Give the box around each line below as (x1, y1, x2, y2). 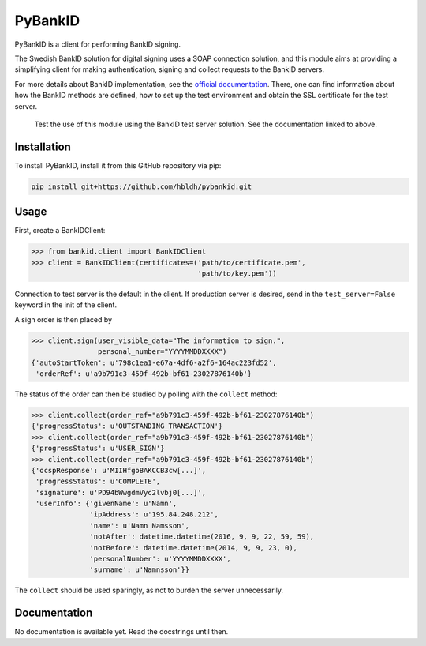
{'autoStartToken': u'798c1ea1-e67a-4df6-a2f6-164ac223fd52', (31, 358, 277, 367)
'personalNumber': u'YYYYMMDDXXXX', (89, 554, 232, 564)
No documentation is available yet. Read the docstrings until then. (14, 627, 229, 637)
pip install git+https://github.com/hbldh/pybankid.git (31, 182, 252, 191)
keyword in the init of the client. (14, 300, 118, 310)
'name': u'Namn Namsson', (89, 521, 189, 530)
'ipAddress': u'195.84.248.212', (89, 510, 219, 519)
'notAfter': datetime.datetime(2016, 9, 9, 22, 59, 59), (89, 532, 315, 541)
